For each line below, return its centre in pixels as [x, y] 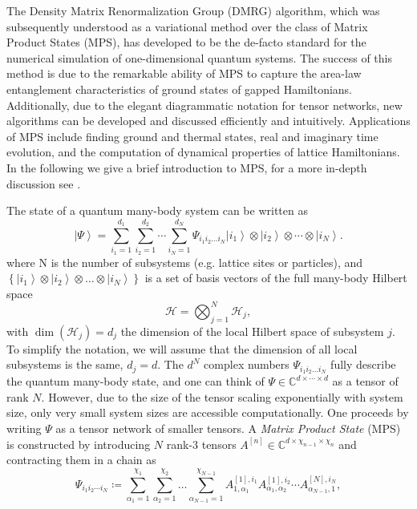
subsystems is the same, [65, 364]
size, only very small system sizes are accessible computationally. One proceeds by [208, 412]
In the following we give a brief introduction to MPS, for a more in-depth [187, 167]
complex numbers [247, 364]
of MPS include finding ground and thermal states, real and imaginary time [192, 136]
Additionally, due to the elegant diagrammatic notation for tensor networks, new [204, 105]
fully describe [363, 364]
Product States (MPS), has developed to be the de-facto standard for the [186, 42]
